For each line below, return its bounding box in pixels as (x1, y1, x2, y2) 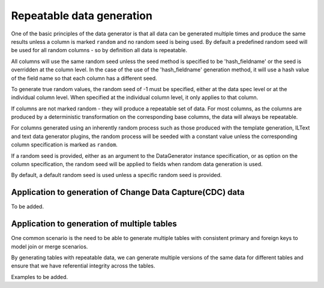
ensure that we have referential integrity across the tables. (11, 262, 155, 269)
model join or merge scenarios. (11, 243, 88, 250)
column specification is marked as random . (11, 141, 118, 148)
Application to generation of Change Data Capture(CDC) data (11, 187, 245, 197)
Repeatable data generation (11, 9, 153, 22)
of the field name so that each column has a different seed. (11, 74, 157, 82)
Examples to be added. (11, 273, 68, 280)
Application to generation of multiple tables (11, 219, 177, 229)
